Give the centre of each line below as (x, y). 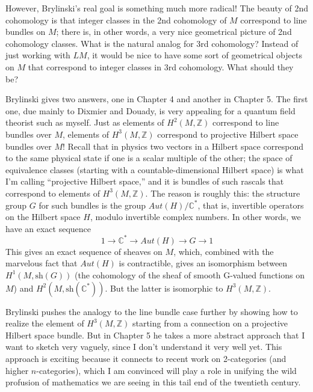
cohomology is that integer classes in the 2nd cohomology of (116, 20)
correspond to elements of (53, 193)
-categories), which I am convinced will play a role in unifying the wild (166, 370)
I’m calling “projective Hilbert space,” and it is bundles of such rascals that (145, 181)
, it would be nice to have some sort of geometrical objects (194, 55)
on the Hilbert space (43, 217)
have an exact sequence (48, 228)
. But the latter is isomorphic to (164, 288)
